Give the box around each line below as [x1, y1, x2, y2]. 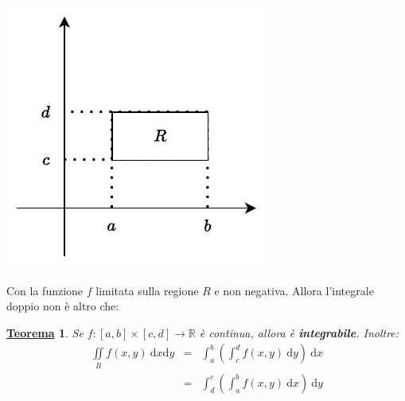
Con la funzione [6, 282, 84, 298]
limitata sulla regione [95, 282, 199, 298]
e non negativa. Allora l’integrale [214, 282, 374, 298]
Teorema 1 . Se [6, 324, 84, 341]
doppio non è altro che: [6, 298, 119, 314]
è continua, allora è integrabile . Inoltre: [199, 324, 399, 341]
